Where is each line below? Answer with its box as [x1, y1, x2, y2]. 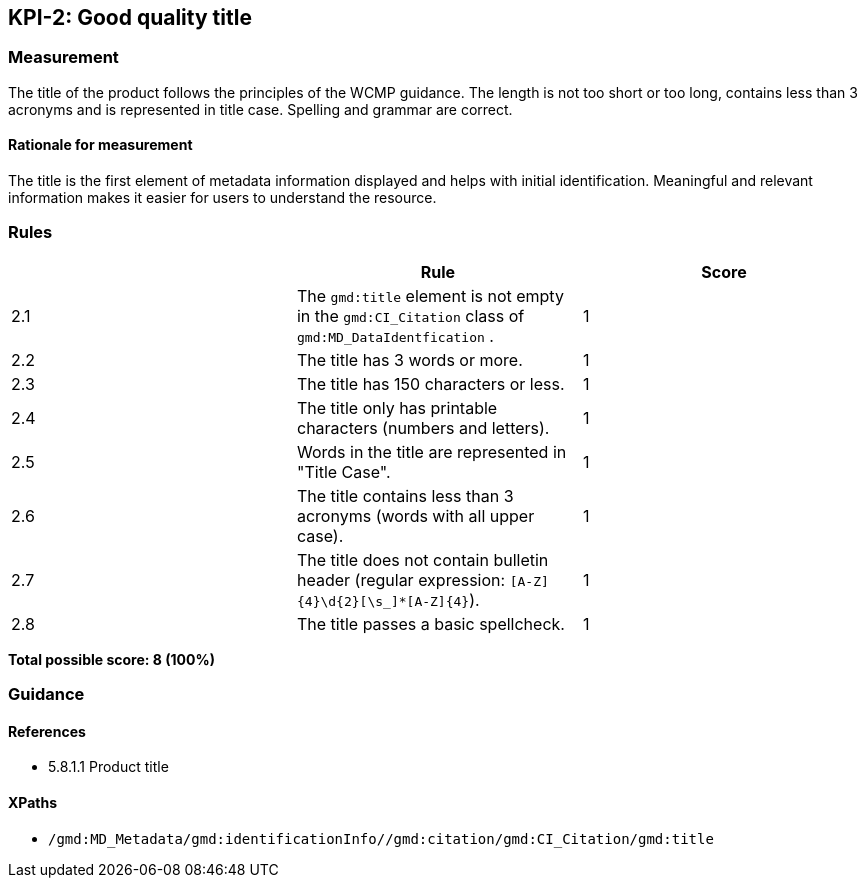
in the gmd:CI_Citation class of [296, 305, 525, 326]
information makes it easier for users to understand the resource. [8, 189, 437, 207]
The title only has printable [296, 397, 498, 418]
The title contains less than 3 [296, 485, 514, 506]
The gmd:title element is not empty [296, 285, 564, 306]
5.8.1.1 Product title [48, 758, 169, 776]
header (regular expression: [296, 569, 506, 590]
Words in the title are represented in [296, 441, 567, 462]
